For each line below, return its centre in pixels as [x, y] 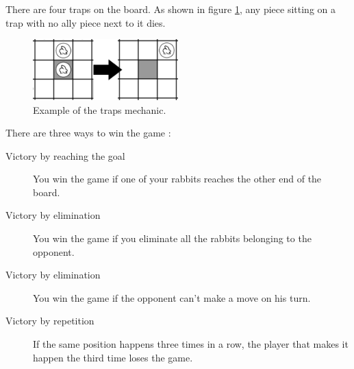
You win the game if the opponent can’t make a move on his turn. [172, 297]
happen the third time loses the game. [113, 357]
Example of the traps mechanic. [100, 109]
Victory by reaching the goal [65, 155]
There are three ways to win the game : [88, 133]
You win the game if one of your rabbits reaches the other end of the [177, 179]
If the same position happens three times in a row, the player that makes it [191, 344]
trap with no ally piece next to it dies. [86, 22]
